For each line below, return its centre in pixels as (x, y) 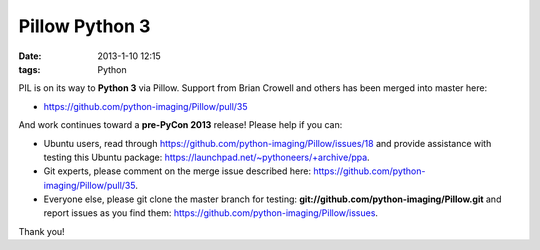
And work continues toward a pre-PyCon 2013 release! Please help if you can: (180, 125)
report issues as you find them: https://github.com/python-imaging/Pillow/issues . (211, 213)
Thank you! (41, 231)
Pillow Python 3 (84, 26)
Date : (30, 56)
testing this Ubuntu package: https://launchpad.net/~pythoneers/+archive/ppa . (206, 157)
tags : (29, 69)
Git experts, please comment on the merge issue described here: (177, 171)
